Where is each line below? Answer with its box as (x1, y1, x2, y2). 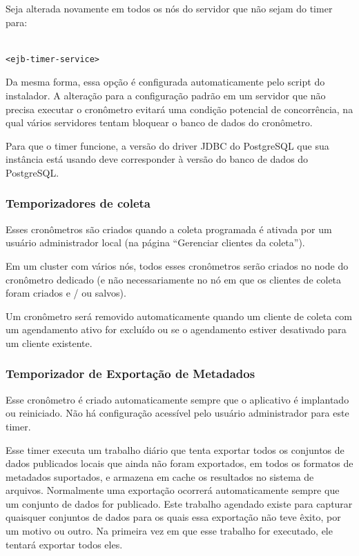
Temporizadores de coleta (6, 195, 151, 212)
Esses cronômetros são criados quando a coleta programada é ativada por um (6, 221, 332, 236)
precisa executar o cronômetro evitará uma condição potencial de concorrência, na (6, 101, 353, 116)
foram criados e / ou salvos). (6, 286, 126, 300)
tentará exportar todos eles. (6, 537, 123, 551)
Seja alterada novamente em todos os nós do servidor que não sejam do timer (6, 1, 333, 15)
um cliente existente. (6, 335, 93, 350)
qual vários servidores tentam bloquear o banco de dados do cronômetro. (6, 115, 313, 130)
